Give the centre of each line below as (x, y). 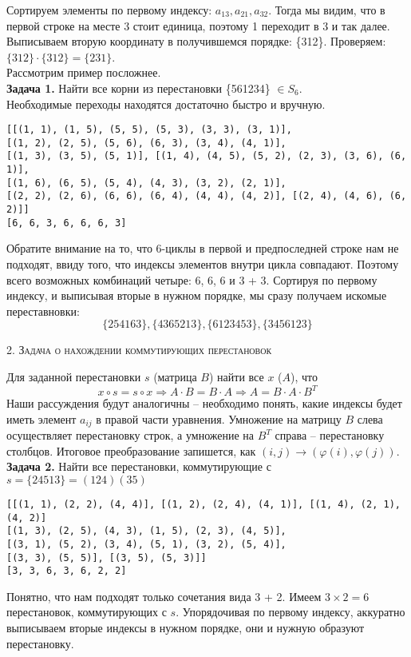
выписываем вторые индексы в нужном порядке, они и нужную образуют (186, 628)
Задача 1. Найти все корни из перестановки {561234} (138, 88)
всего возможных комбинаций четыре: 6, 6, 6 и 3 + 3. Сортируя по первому (192, 279)
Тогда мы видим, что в (330, 10)
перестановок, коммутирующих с (87, 612)
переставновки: (43, 311)
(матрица (175, 376)
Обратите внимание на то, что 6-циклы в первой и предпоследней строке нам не (203, 248)
